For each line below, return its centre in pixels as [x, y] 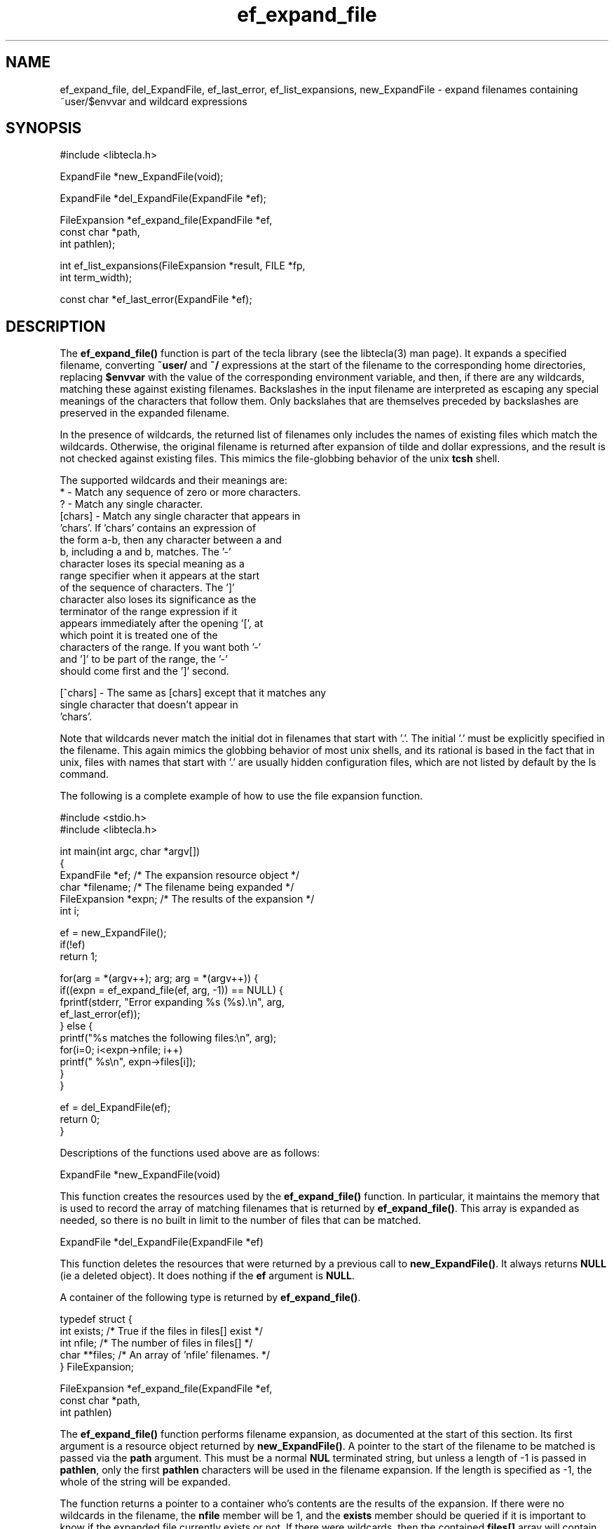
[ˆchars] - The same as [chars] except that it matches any [193, 693]
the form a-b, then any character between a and [171, 540]
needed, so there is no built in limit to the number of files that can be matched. [240, 1220]
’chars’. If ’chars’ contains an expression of [158, 528]
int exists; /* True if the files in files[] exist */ [161, 1331]
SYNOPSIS [44, 128]
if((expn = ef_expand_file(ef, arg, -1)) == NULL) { [171, 990]
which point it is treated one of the [139, 635]
